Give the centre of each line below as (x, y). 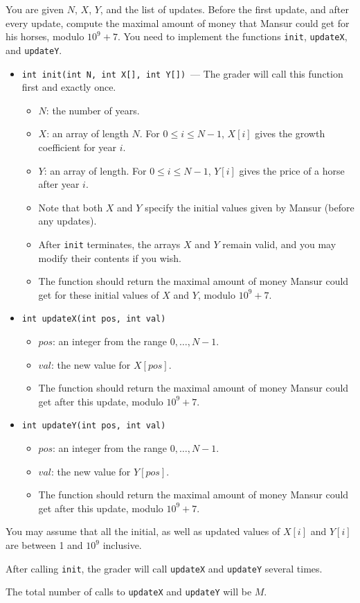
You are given (35, 9)
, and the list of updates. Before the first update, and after (224, 9)
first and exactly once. (69, 87)
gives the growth (290, 133)
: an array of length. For (95, 170)
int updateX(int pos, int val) (94, 319)
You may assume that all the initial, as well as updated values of (143, 531)
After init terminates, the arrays (109, 244)
